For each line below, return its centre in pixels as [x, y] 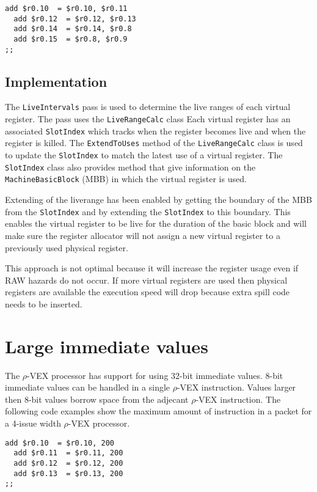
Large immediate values [107, 346]
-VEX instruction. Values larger [236, 387]
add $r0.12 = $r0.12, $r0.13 [75, 19]
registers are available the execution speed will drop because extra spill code [148, 292]
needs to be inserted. [44, 303]
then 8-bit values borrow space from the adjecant [97, 399]
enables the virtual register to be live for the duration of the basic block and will [156, 223]
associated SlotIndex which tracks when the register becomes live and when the [155, 130]
